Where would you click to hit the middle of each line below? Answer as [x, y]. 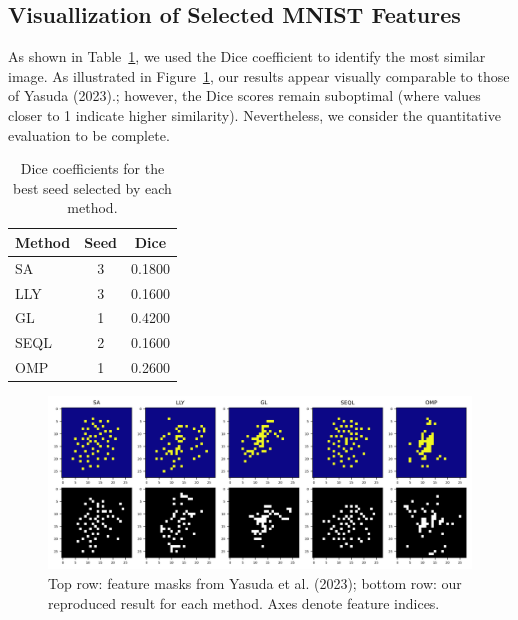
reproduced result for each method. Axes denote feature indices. [244, 602]
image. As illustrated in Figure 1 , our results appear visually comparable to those [259, 75]
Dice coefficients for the [92, 168]
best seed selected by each [92, 187]
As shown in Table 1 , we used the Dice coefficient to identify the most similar [247, 56]
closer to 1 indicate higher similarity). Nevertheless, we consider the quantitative [254, 114]
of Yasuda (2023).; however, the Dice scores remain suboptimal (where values [244, 95]
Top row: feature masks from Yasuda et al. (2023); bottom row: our [255, 582]
